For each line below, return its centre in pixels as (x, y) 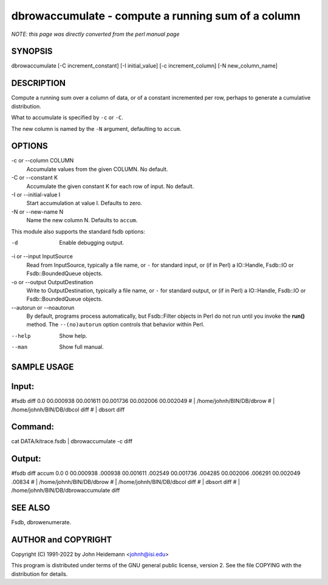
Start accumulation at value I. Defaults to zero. (84, 203)
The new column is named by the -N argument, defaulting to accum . (96, 128)
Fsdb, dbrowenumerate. (41, 522)
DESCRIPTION (39, 83)
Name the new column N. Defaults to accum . (82, 220)
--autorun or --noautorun (43, 307)
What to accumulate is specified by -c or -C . (67, 117)
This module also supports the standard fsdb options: (78, 231)
